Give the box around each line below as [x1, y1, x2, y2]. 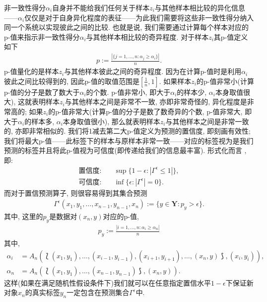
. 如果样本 [159, 75, 192, 86]
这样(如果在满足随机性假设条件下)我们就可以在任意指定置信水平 [4, 277, 211, 288]
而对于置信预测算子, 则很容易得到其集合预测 [4, 187, 147, 198]
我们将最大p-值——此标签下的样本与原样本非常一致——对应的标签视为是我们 [4, 135, 254, 146]
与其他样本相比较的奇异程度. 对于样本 [86, 31, 209, 42]
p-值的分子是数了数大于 [4, 86, 80, 97]
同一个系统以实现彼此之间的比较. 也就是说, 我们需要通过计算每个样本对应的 [4, 22, 249, 32]
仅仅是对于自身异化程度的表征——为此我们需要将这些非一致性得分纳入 [24, 12, 254, 22]
